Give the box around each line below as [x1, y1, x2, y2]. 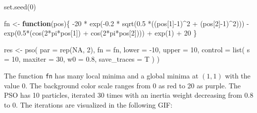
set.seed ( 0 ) [4, 1, 36, 11]
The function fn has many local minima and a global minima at [4, 70, 199, 80]
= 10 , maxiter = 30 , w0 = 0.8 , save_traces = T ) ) [4, 54, 160, 64]
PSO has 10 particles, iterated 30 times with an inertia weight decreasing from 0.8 [4, 90, 254, 100]
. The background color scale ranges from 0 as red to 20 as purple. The [25, 80, 241, 90]
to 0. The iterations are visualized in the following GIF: [4, 99, 173, 110]
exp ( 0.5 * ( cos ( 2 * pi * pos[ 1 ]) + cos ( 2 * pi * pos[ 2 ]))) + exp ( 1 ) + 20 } [4, 28, 197, 38]
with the [225, 70, 251, 80]
